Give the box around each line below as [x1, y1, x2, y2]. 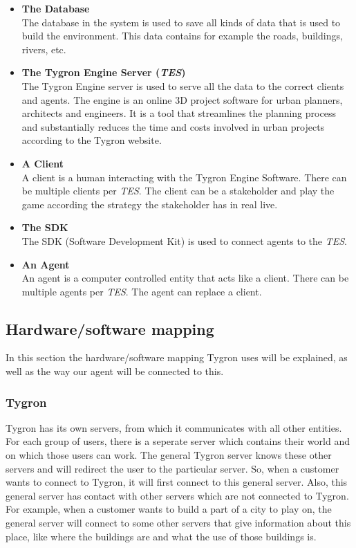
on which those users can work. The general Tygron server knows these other [6, 448, 332, 462]
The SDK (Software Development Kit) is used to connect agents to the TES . [21, 233, 347, 248]
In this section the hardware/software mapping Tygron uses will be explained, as [6, 350, 348, 365]
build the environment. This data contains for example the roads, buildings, [21, 28, 343, 43]
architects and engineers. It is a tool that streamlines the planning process [21, 106, 336, 120]
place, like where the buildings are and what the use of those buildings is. [6, 529, 317, 543]
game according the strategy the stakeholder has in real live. [21, 197, 278, 211]
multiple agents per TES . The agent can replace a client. [21, 284, 262, 298]
